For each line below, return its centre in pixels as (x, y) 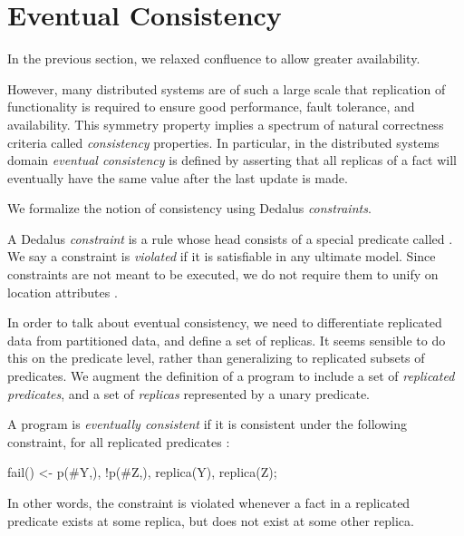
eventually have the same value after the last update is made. (178, 177)
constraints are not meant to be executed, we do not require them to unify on (223, 274)
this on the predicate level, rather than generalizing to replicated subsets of (216, 358)
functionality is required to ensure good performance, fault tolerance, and (211, 107)
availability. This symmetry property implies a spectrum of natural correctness (226, 124)
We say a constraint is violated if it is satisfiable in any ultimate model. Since (222, 256)
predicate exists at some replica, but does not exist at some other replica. (211, 520)
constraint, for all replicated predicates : (119, 441)
